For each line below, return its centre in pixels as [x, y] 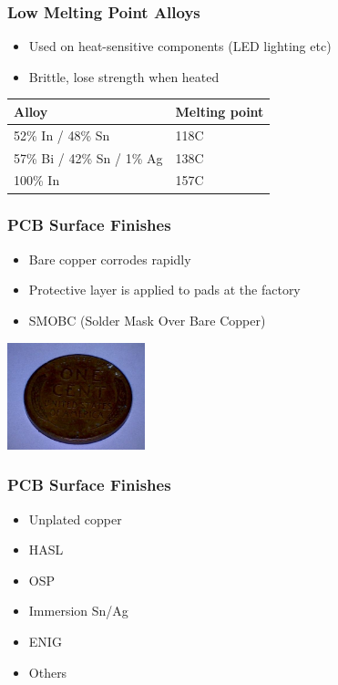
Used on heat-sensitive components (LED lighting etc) [180, 46]
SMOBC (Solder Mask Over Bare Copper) [147, 320]
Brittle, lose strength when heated [124, 76]
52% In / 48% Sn [62, 135]
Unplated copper [75, 519]
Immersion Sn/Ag [78, 611]
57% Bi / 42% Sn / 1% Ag [88, 157]
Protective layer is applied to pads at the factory [164, 290]
